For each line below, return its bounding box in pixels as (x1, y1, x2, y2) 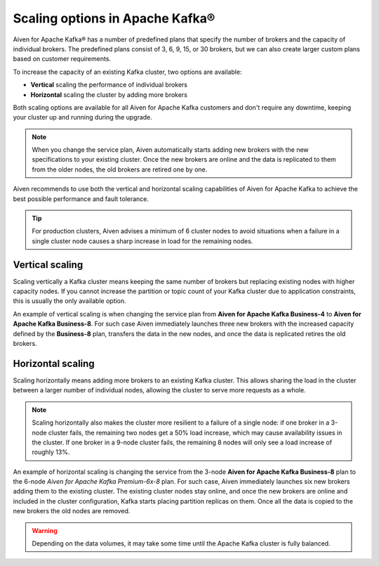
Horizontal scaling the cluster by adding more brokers (30, 90, 187, 98)
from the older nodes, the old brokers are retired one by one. (32, 165, 208, 174)
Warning (32, 526, 58, 534)
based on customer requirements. (13, 55, 112, 63)
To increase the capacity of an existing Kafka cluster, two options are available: (13, 67, 242, 76)
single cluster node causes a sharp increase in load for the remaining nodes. (32, 236, 253, 245)
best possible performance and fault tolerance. (13, 194, 149, 203)
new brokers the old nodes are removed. (13, 507, 131, 515)
